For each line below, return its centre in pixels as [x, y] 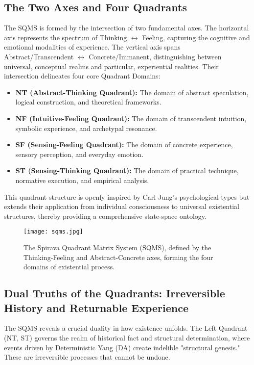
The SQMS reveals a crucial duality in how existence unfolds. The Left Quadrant [126, 328]
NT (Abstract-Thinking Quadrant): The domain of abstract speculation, [132, 92]
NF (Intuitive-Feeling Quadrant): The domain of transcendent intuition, [131, 118]
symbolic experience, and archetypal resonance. [86, 128]
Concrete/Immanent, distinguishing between [155, 56]
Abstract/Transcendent [39, 56]
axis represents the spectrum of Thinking [66, 37]
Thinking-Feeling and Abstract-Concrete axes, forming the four [118, 257]
